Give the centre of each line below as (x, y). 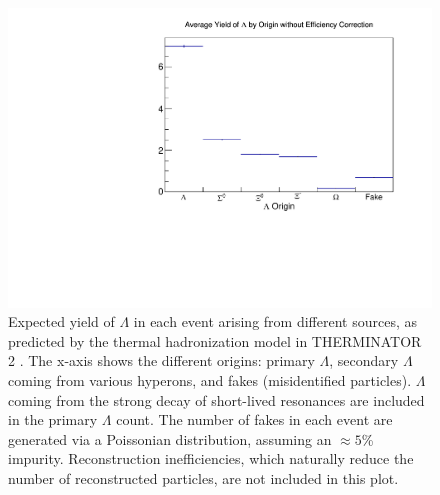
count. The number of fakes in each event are (254, 419)
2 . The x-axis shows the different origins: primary (161, 360)
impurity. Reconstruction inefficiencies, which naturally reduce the (211, 458)
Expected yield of (61, 321)
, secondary (364, 360)
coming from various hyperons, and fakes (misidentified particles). (210, 380)
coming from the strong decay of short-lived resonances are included (216, 399)
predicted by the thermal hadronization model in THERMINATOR (215, 340)
